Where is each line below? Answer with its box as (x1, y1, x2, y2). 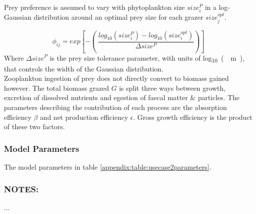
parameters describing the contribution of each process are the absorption (4, 102, 227, 112)
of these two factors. (4, 121, 65, 132)
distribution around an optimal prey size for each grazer (34, 12, 204, 22)
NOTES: (4, 182, 39, 195)
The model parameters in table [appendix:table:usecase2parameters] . (4, 162, 212, 172)
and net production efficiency (40, 111, 128, 122)
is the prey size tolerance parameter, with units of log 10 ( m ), (49, 52, 245, 64)
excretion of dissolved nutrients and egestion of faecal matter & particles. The (4, 92, 240, 103)
